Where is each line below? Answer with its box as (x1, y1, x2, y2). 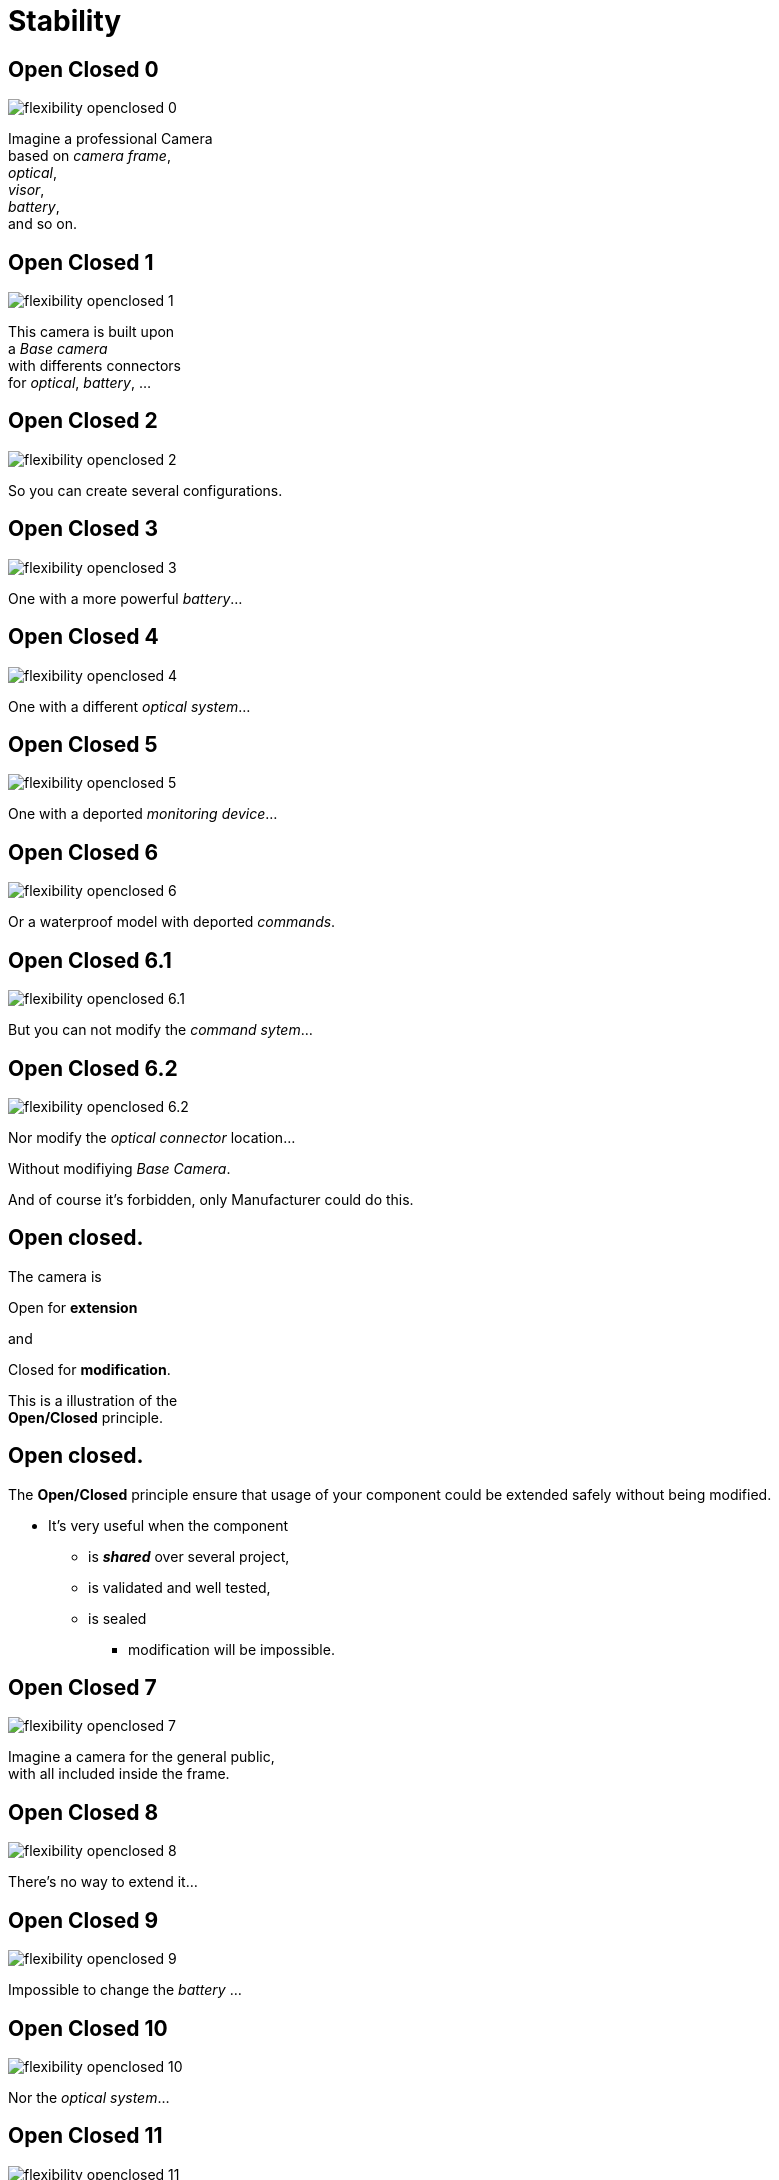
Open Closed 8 (8, 1799, 159, 1825)
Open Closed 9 (8, 1907, 159, 1933)
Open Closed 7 (8, 1675, 157, 1701)
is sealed (88, 1609, 147, 1627)
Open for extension (8, 1298, 138, 1316)
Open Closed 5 (8, 731, 158, 757)
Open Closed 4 (8, 624, 159, 650)
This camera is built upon (8, 323, 175, 341)
